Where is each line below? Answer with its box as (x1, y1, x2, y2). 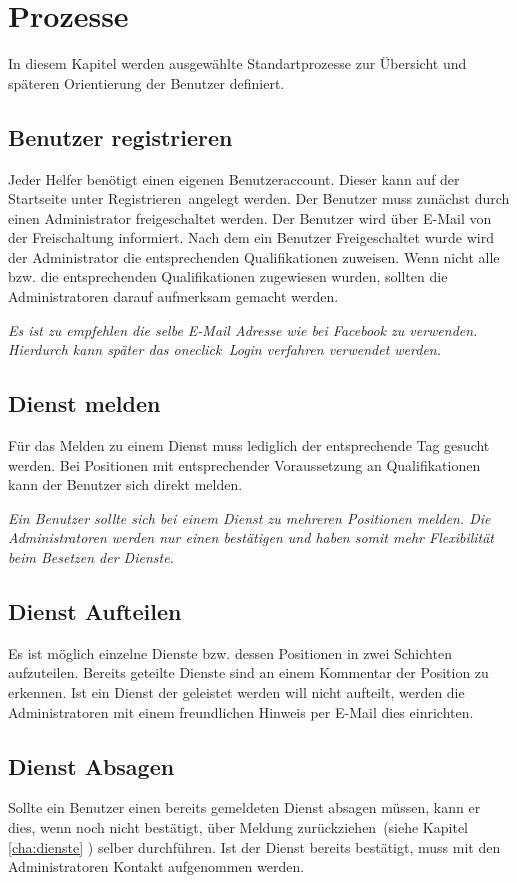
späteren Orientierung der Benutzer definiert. (8, 72, 285, 93)
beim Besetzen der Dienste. (8, 547, 174, 568)
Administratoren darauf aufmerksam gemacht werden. (8, 286, 339, 307)
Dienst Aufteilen (8, 596, 182, 627)
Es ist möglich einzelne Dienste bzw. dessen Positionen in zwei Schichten (8, 642, 452, 663)
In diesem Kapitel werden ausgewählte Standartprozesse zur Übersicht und (8, 53, 467, 74)
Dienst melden (8, 388, 161, 419)
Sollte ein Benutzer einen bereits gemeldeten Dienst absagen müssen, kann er (8, 797, 481, 818)
